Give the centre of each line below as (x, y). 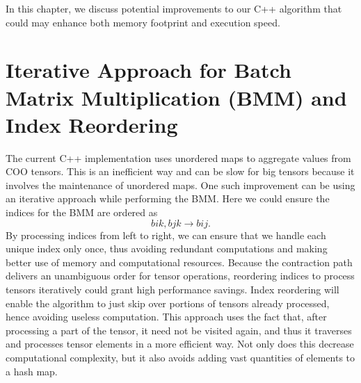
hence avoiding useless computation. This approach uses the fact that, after (166, 317)
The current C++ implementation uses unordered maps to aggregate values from (178, 157)
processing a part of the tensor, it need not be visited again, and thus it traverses (179, 330)
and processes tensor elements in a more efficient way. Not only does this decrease (180, 344)
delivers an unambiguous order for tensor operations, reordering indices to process (180, 276)
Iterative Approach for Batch (149, 70)
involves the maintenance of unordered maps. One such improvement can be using (180, 185)
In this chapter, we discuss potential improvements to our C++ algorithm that (174, 8)
